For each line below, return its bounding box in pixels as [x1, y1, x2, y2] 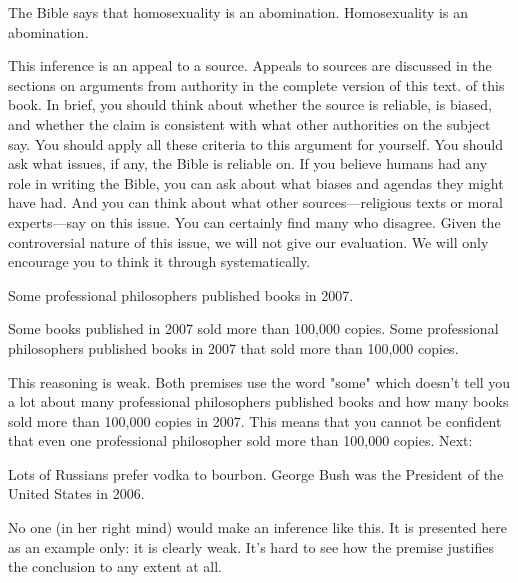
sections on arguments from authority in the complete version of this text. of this [8, 74, 505, 95]
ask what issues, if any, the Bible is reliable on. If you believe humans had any [8, 153, 488, 174]
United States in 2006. [8, 483, 145, 504]
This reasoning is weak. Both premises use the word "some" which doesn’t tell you [8, 371, 511, 392]
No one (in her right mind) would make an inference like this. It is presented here [8, 517, 507, 538]
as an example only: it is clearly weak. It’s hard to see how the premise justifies [8, 536, 494, 557]
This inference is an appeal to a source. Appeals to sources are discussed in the [8, 55, 492, 76]
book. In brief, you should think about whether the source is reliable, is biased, [8, 94, 492, 115]
